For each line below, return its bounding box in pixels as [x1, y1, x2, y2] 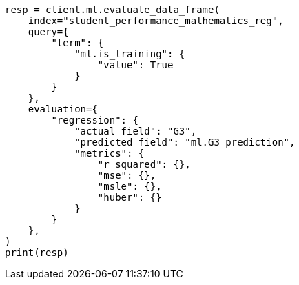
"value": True [97, 59, 174, 70]
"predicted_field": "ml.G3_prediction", [74, 137, 296, 148]
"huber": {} [97, 192, 162, 203]
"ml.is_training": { [74, 48, 185, 59]
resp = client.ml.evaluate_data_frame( [5, 4, 220, 15]
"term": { [51, 37, 104, 48]
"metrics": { [74, 148, 145, 159]
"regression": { [51, 115, 138, 126]
